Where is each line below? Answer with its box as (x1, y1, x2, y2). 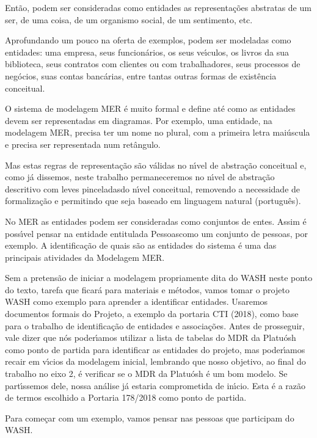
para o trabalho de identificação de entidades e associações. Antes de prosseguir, (5, 319, 305, 332)
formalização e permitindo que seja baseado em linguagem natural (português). (5, 194, 301, 207)
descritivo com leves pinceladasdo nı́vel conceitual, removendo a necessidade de (5, 182, 301, 195)
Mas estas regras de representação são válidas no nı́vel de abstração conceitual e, (5, 158, 307, 171)
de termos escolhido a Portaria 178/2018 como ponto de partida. (5, 391, 247, 404)
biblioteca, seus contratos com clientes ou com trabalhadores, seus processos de (5, 57, 301, 70)
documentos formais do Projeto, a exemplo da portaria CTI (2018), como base (5, 307, 299, 320)
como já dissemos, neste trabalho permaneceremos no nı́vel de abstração (5, 170, 275, 183)
